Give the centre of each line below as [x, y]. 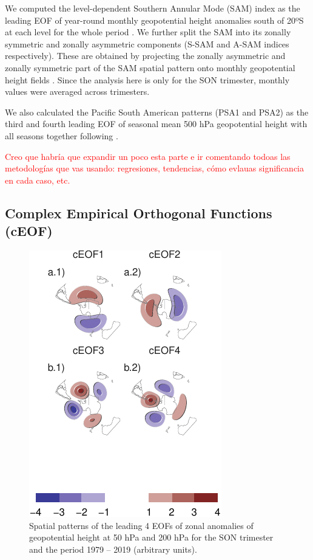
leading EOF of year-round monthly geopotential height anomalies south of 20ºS [154, 20]
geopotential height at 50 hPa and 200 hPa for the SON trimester [151, 537]
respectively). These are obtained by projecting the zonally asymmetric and [145, 56]
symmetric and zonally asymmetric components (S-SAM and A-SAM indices [147, 43]
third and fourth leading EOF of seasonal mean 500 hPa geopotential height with [156, 124]
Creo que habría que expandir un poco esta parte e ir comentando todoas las [148, 156]
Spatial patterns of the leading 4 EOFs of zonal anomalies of [141, 525]
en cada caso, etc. [38, 180]
